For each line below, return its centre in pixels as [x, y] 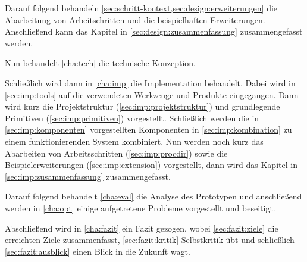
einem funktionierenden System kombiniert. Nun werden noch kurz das [134, 141]
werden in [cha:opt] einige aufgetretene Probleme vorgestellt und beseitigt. [140, 208]
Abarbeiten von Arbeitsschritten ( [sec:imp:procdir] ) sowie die [116, 153]
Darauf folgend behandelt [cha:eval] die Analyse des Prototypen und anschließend [153, 196]
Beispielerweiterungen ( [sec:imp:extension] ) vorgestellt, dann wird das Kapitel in [151, 165]
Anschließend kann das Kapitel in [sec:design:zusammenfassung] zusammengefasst [154, 31]
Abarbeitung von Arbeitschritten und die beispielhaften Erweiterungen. [135, 19]
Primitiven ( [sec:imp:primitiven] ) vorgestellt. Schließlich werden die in [132, 118]
